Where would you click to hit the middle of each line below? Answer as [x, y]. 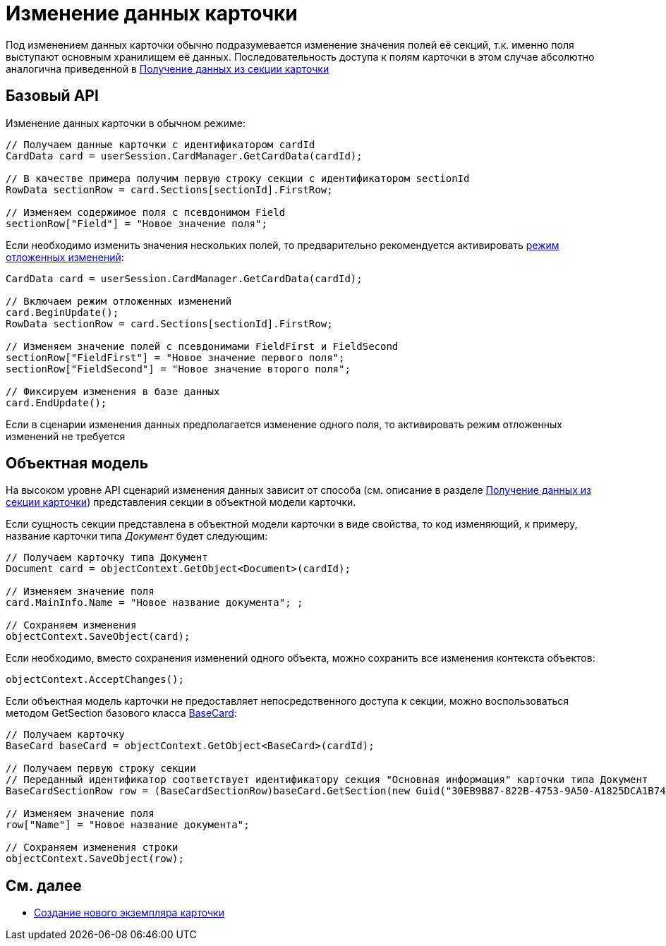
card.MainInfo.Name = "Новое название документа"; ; [155, 603]
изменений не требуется [66, 436]
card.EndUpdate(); [56, 402]
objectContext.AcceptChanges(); [95, 680]
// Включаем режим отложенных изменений [119, 301]
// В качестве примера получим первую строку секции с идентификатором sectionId [238, 178]
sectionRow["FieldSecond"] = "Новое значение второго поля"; [178, 369]
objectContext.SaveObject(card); [98, 637]
